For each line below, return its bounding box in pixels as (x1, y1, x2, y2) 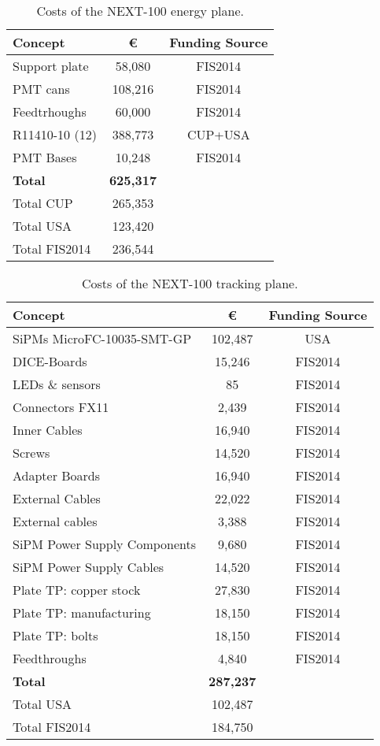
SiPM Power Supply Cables (13, 558, 164, 576)
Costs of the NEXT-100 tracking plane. (81, 274, 298, 292)
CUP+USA (186, 125, 250, 143)
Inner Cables (13, 421, 83, 439)
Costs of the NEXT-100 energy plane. (36, 2, 244, 20)
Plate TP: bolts (13, 626, 98, 644)
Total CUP (13, 194, 73, 212)
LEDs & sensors (13, 375, 101, 393)
